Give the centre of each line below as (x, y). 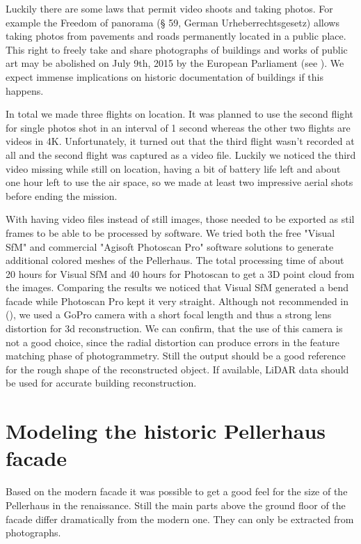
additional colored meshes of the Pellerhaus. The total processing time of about (175, 260)
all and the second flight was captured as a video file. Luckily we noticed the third (181, 154)
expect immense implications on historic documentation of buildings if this (165, 76)
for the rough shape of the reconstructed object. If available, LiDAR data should (177, 369)
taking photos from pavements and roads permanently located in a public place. (176, 36)
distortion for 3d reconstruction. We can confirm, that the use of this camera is (174, 328)
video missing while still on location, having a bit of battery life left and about (173, 168)
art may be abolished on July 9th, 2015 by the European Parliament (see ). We (175, 63)
